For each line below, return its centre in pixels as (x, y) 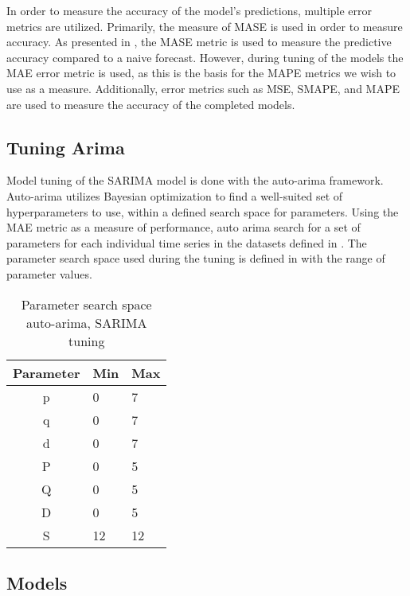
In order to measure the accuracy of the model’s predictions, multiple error (189, 10)
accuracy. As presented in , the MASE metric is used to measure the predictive (199, 42)
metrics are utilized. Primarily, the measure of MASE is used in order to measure (205, 26)
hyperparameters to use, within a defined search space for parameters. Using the (203, 211)
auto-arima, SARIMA (87, 322)
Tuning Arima (66, 147)
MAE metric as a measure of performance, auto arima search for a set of (184, 227)
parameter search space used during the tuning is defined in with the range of (196, 258)
